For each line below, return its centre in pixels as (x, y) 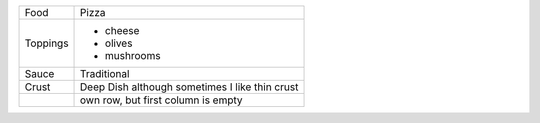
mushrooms (133, 55)
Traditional (105, 73)
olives (119, 43)
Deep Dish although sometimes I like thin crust (189, 87)
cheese (122, 30)
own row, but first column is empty (162, 100)
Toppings (46, 43)
